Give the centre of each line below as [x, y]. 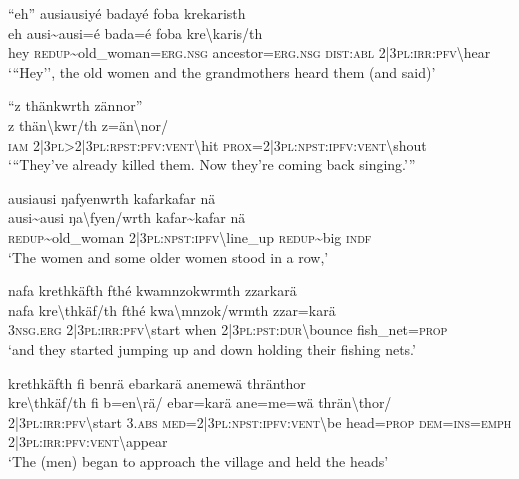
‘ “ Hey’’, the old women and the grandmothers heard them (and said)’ [222, 71]
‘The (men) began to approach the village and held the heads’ [198, 460]
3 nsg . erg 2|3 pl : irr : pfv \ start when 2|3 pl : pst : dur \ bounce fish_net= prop [228, 329]
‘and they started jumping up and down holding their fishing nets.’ [212, 348]
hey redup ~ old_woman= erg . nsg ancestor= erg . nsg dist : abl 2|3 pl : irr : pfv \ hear [249, 52]
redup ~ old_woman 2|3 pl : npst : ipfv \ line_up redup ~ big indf [190, 236]
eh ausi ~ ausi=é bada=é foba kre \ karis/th [135, 32]
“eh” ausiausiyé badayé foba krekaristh [127, 13]
